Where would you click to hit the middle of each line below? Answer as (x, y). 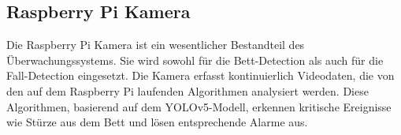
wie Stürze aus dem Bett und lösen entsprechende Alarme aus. (157, 122)
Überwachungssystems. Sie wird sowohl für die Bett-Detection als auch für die (195, 60)
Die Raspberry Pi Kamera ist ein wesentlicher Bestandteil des (156, 45)
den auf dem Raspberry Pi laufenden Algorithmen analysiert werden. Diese (188, 90)
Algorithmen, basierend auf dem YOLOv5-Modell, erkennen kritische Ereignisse (199, 106)
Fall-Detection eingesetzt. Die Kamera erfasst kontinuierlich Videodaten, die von (200, 75)
